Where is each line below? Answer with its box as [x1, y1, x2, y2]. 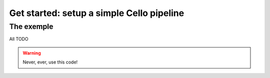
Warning [22, 50, 41, 56]
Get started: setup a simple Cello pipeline [9, 7, 184, 18]
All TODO [9, 36, 28, 42]
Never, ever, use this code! [22, 59, 78, 65]
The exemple [9, 22, 53, 31]
